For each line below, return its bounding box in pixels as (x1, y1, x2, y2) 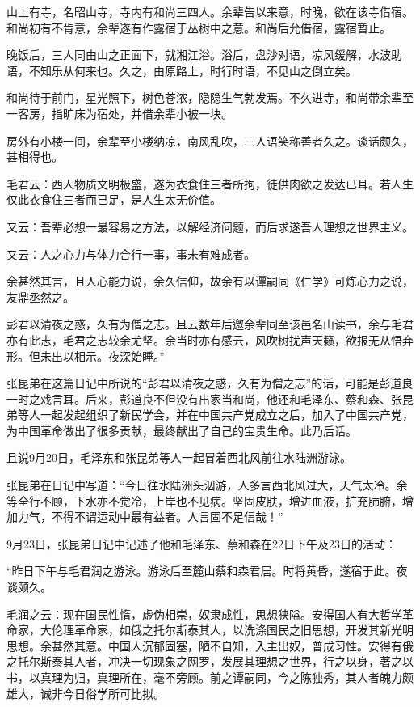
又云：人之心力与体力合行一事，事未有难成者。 (6, 245, 255, 262)
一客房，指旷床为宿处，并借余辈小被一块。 (6, 104, 233, 121)
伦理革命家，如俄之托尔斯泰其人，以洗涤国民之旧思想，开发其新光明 (51, 621, 414, 638)
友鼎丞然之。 (6, 288, 74, 305)
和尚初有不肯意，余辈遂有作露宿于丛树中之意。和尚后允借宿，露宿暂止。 (6, 19, 391, 36)
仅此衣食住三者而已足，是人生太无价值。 (6, 191, 221, 208)
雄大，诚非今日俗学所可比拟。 (6, 684, 165, 701)
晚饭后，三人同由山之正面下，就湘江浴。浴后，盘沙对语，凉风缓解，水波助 (6, 46, 402, 63)
